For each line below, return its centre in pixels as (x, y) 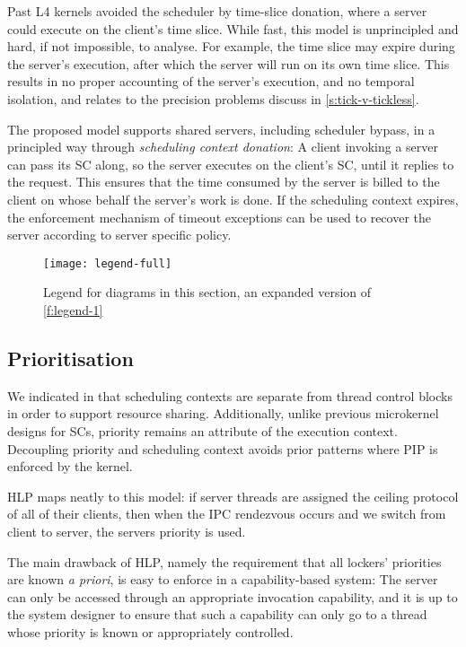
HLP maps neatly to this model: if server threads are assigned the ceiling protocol (233, 496)
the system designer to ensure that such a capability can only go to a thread (217, 614)
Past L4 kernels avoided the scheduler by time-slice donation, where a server (217, 11)
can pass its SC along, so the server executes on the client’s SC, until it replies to (231, 164)
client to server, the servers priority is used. (127, 531)
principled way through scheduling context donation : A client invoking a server (223, 147)
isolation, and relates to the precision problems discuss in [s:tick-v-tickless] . (213, 98)
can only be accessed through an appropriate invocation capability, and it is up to (233, 596)
